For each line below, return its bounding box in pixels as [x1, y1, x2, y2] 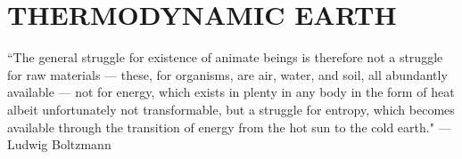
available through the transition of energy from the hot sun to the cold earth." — [7, 117, 451, 136]
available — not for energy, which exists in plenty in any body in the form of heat [7, 83, 455, 101]
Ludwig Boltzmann [7, 135, 111, 154]
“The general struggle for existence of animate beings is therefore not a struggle [7, 48, 443, 67]
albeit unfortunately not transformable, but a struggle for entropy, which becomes [7, 99, 455, 118]
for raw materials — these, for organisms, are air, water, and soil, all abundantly [7, 65, 448, 83]
